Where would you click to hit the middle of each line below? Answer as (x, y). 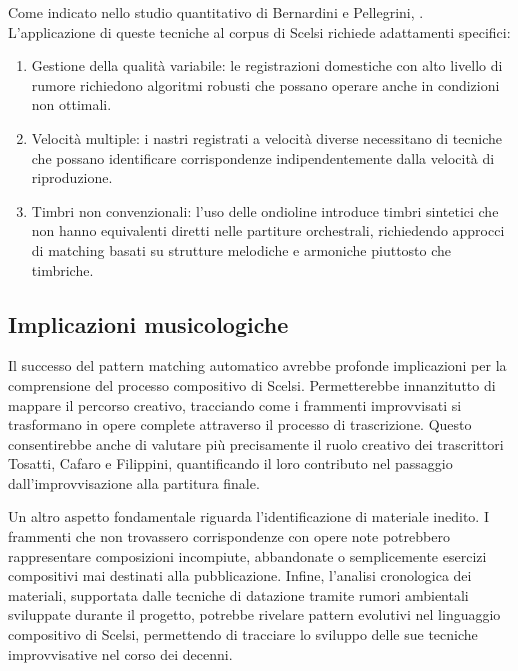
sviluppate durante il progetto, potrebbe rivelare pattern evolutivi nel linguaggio (254, 614)
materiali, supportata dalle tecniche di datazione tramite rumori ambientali (238, 594)
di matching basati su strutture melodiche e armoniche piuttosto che (241, 249)
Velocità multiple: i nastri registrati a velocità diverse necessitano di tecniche (267, 137)
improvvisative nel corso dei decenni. (120, 653)
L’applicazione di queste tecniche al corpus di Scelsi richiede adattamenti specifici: (259, 31)
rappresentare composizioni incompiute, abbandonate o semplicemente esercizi (247, 555)
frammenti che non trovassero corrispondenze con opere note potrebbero (229, 536)
